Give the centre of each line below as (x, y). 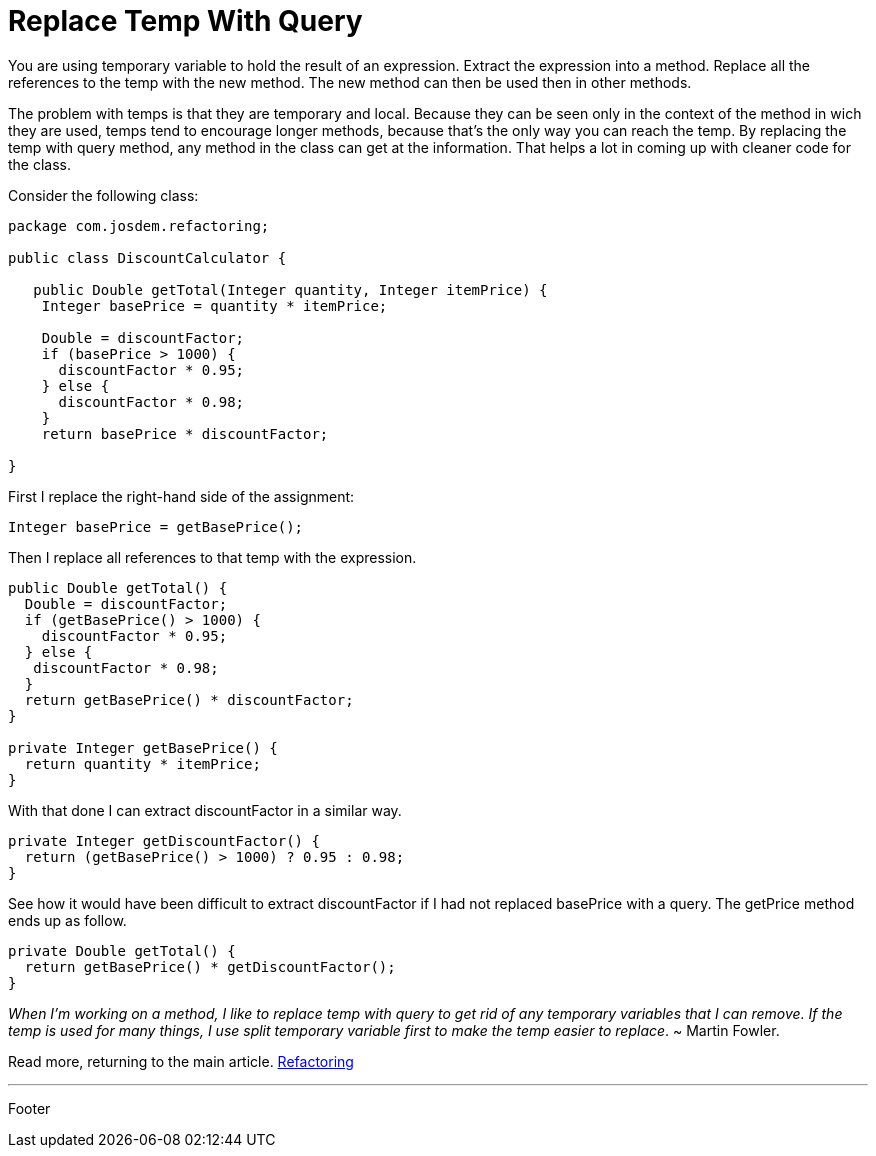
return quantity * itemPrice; (142, 763)
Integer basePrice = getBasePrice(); (156, 526)
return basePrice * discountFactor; (185, 433)
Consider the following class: (103, 195)
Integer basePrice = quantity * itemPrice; (214, 305)
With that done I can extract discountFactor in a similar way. (205, 810)
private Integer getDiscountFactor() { (164, 840)
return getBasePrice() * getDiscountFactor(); (210, 966)
